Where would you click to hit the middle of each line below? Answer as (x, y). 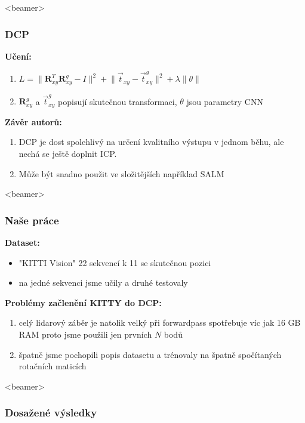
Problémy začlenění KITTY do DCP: (83, 302)
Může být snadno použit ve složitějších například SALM (121, 173)
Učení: (18, 56)
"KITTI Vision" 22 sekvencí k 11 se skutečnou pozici (115, 262)
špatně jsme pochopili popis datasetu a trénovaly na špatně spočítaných (150, 354)
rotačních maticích (53, 366)
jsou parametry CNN (225, 101)
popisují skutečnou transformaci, (118, 101)
